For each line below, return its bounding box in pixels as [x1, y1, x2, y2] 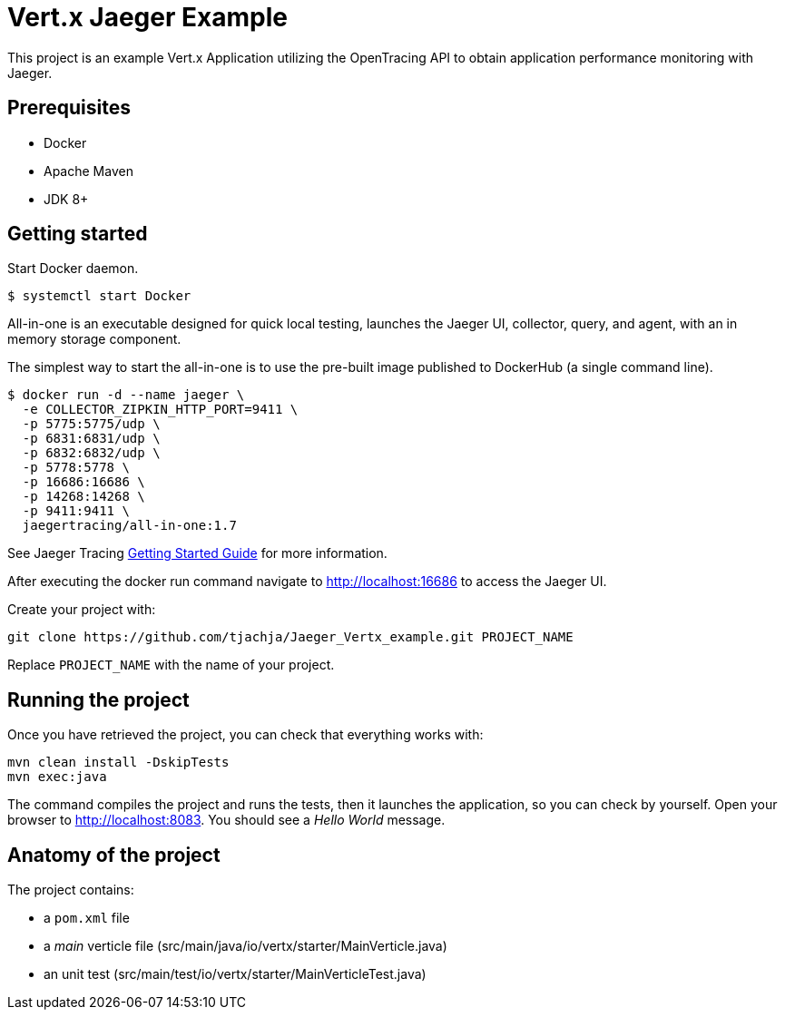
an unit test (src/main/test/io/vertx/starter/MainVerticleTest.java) [44, 966, 427, 983]
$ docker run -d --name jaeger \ [7, 387, 245, 403]
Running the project [7, 688, 190, 711]
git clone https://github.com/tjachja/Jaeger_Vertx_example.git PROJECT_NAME [7, 630, 574, 645]
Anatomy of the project [7, 843, 221, 866]
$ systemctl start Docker [7, 288, 191, 304]
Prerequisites [7, 96, 131, 120]
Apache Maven [44, 162, 133, 179]
